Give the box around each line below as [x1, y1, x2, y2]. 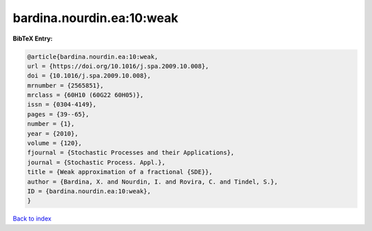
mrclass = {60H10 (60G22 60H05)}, [27, 91, 144, 99]
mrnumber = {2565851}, [27, 81, 104, 89]
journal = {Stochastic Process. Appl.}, [27, 158, 165, 166]
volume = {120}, [27, 140, 83, 147]
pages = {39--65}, [27, 110, 90, 118]
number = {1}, [27, 120, 75, 128]
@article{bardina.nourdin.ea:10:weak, [27, 52, 158, 60]
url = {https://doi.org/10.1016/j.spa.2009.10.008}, [27, 62, 209, 70]
